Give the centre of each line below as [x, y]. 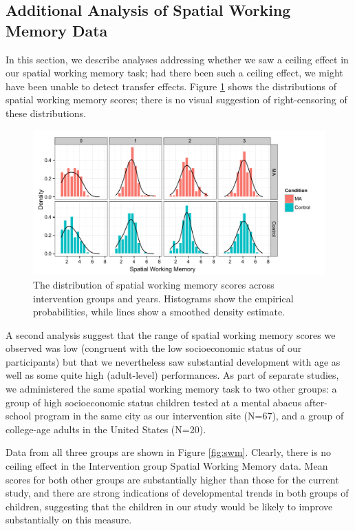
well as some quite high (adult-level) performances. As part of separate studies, [172, 375]
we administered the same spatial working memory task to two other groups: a [171, 389]
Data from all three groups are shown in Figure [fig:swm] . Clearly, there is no [169, 452]
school [19, 416]
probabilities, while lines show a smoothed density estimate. [159, 312]
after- [316, 402]
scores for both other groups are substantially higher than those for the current [172, 479]
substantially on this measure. [69, 520]
